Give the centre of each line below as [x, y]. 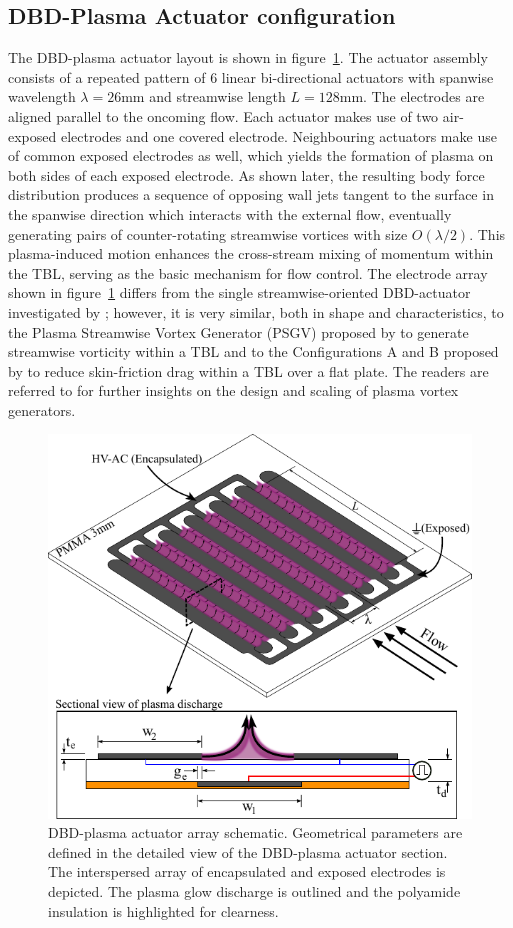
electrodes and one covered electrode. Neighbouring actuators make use [278, 135]
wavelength [42, 96]
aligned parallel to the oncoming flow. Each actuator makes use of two [223, 115]
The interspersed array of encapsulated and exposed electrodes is [247, 871]
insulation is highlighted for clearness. [163, 910]
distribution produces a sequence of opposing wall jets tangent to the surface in [251, 194]
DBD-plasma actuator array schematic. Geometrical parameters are [255, 832]
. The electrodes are [424, 96]
